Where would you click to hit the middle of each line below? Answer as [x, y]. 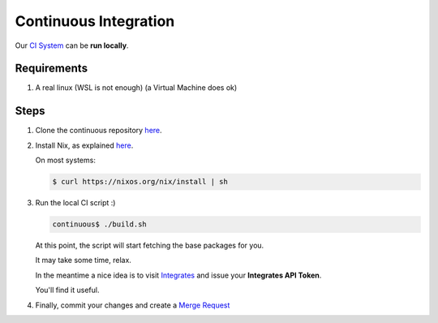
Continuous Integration [95, 21]
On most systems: [66, 160]
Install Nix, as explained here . [84, 145]
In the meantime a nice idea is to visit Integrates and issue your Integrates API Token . [178, 275]
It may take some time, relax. [83, 261]
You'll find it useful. [67, 290]
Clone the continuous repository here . [99, 131]
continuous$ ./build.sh [100, 224]
